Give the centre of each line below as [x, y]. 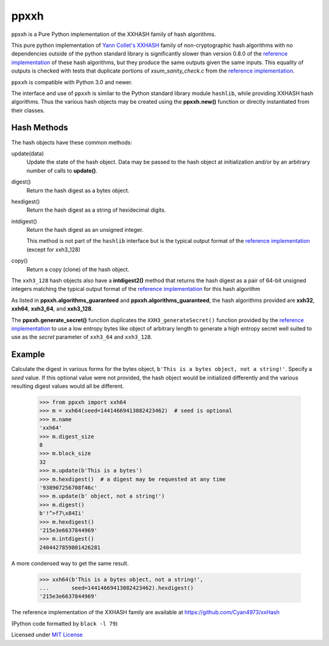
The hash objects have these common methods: [72, 142]
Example [28, 355]
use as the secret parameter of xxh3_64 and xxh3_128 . [82, 337]
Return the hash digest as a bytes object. [78, 190]
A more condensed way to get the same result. [70, 563]
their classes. [28, 110]
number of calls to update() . [62, 170]
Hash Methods [40, 128]
